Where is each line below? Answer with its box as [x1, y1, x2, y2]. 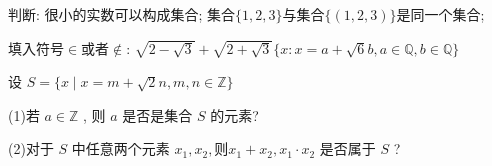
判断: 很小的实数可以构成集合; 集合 [8, 4, 236, 24]
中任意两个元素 [71, 138, 170, 159]
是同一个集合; [396, 4, 485, 24]
